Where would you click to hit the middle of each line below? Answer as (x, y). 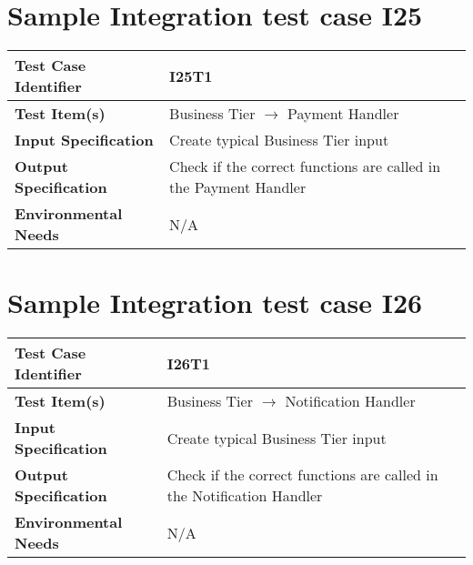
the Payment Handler (238, 187)
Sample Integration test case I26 (215, 303)
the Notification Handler (245, 496)
